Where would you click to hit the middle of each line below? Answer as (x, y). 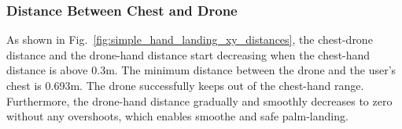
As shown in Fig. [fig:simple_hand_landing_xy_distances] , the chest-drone (190, 39)
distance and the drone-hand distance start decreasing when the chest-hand (188, 54)
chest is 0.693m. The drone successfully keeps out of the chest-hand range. (185, 85)
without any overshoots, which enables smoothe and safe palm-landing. (177, 116)
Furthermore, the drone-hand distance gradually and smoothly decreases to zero (199, 100)
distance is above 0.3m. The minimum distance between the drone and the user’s (201, 70)
